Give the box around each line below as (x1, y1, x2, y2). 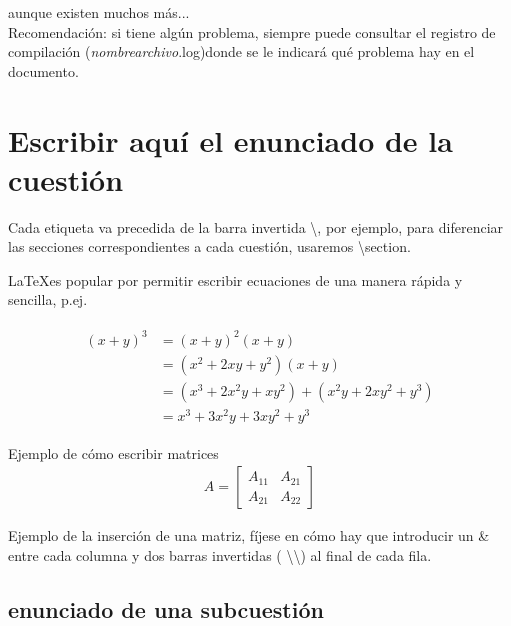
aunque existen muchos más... (8, 2, 190, 22)
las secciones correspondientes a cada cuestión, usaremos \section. (8, 236, 411, 257)
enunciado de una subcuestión (8, 594, 324, 624)
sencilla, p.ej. (8, 289, 88, 310)
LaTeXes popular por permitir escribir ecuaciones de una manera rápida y (8, 269, 463, 290)
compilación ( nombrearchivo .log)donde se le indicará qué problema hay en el (8, 41, 475, 62)
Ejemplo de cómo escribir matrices (8, 442, 219, 463)
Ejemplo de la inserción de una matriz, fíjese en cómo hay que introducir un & (8, 525, 490, 546)
